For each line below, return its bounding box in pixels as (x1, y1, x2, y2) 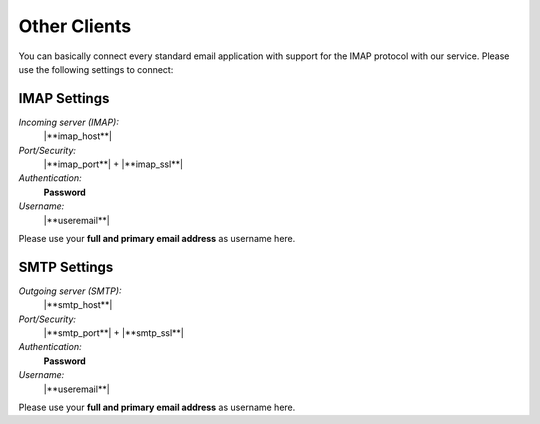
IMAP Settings (18, 90, 110, 107)
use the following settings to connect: (18, 63, 174, 75)
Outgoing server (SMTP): (18, 285, 122, 297)
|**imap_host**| (43, 130, 112, 142)
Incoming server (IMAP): (18, 116, 119, 128)
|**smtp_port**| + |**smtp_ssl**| (43, 327, 184, 339)
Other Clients (18, 15, 132, 37)
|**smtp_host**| (43, 299, 113, 311)
